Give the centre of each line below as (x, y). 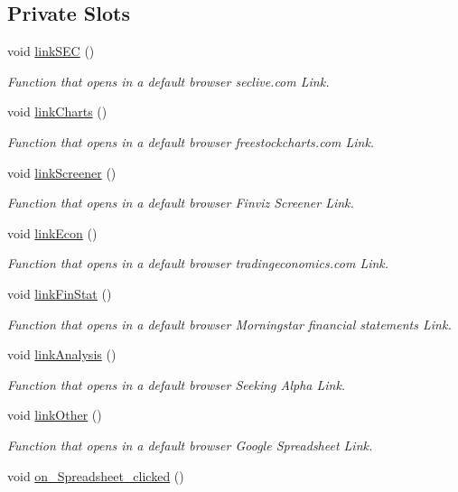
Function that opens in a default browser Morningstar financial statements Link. (229, 324)
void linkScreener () (62, 172)
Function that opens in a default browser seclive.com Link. (168, 81)
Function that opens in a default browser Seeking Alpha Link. (177, 384)
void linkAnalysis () (62, 354)
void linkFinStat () (60, 293)
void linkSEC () (51, 51)
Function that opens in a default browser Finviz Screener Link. (181, 203)
